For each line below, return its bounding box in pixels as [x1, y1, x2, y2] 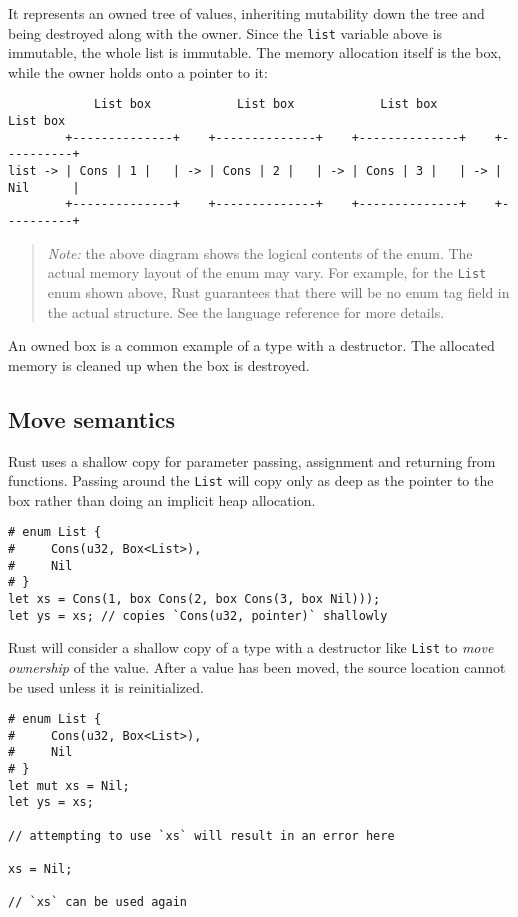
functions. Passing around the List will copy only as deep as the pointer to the [8, 470, 494, 491]
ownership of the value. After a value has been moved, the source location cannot [8, 656, 506, 677]
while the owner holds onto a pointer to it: [8, 61, 268, 82]
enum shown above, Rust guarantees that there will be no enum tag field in [47, 281, 510, 302]
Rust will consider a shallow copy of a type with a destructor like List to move [8, 637, 494, 658]
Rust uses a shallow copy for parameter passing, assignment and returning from [8, 450, 496, 471]
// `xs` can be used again [8, 895, 187, 910]
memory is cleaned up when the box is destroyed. [8, 354, 310, 375]
